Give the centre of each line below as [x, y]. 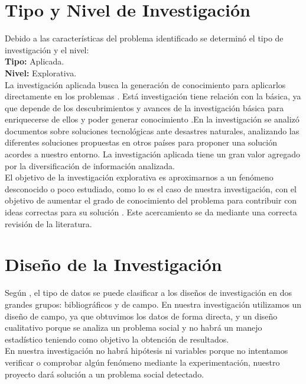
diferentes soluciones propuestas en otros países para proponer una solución [141, 142]
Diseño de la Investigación [113, 264]
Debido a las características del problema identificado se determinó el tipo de [144, 38]
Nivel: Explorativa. [41, 72]
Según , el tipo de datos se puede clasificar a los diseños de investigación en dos [148, 293]
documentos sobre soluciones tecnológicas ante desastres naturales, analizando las [152, 130]
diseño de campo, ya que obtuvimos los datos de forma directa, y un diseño [141, 316]
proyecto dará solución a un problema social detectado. [105, 374]
